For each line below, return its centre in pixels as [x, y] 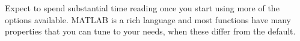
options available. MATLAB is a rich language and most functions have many [148, 19]
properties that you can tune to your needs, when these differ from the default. [150, 31]
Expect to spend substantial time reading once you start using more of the [142, 8]
